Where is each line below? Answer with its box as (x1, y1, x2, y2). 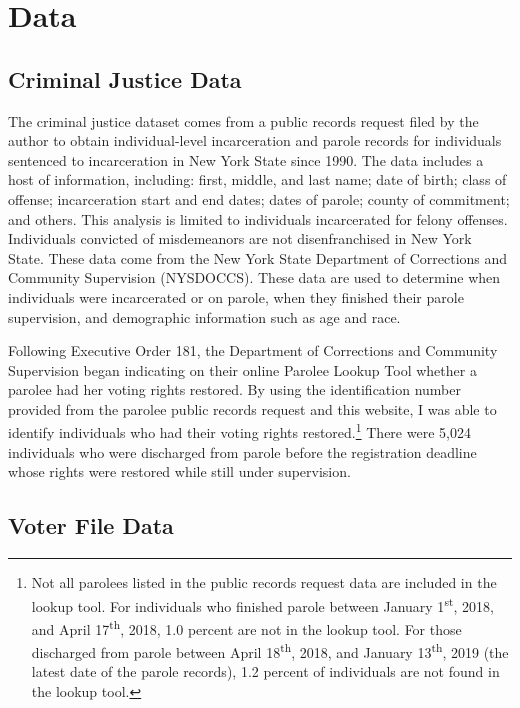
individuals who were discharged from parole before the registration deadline (8, 441, 477, 462)
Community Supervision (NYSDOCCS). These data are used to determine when (8, 267, 501, 288)
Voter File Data (8, 510, 174, 541)
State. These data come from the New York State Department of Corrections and (8, 247, 508, 268)
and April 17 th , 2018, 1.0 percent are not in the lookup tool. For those (31, 615, 462, 639)
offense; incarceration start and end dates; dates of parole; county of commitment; (8, 188, 510, 209)
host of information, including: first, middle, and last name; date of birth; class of (8, 169, 507, 190)
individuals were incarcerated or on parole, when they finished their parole (8, 286, 464, 307)
